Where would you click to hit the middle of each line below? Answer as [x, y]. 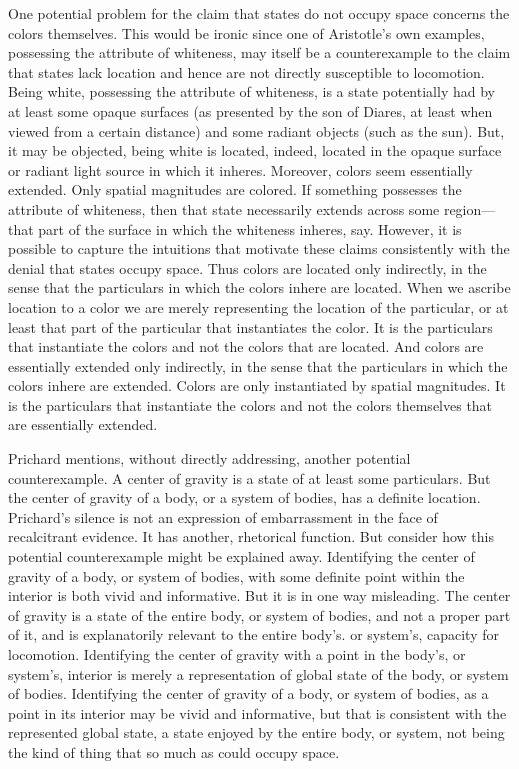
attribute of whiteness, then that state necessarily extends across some [224, 208]
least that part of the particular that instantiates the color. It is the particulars [250, 326]
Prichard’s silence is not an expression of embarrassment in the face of [223, 516]
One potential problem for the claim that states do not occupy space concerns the [259, 13]
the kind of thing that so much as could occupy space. [174, 751]
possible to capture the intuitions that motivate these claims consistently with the [259, 248]
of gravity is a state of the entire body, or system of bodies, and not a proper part [259, 614]
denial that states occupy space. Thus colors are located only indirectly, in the [247, 267]
